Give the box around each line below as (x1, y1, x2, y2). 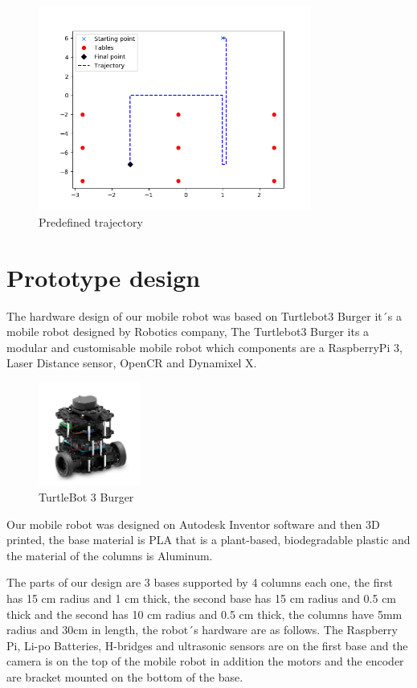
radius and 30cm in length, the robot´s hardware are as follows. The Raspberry (6, 621, 398, 638)
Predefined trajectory (39, 213, 143, 230)
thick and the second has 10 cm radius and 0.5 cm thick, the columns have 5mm (6, 605, 403, 622)
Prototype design (6, 260, 201, 293)
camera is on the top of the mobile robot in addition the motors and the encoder (6, 653, 404, 670)
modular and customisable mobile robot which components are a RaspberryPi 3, (6, 338, 403, 355)
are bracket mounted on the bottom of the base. (6, 669, 243, 686)
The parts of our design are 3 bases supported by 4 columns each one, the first (6, 574, 393, 591)
